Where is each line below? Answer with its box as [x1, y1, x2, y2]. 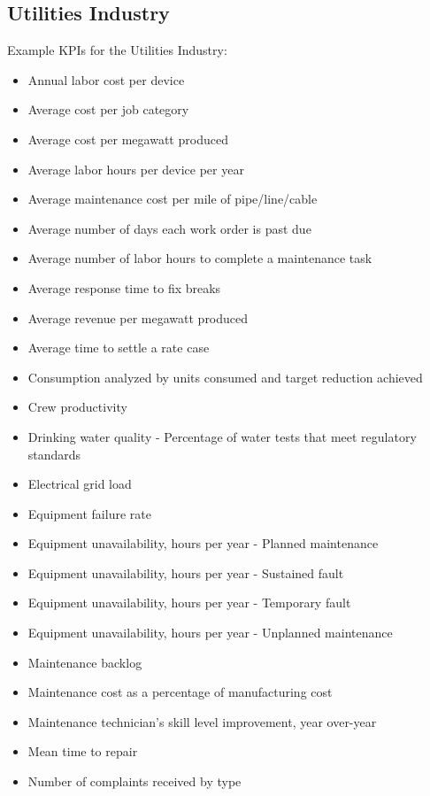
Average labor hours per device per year [27, 159, 244, 178]
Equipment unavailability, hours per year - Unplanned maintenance [27, 623, 393, 642]
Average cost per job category [27, 100, 189, 119]
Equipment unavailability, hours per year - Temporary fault [27, 593, 351, 612]
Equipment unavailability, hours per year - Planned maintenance [27, 534, 379, 553]
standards [27, 444, 81, 463]
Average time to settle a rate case [27, 338, 210, 357]
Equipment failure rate [27, 504, 151, 522]
